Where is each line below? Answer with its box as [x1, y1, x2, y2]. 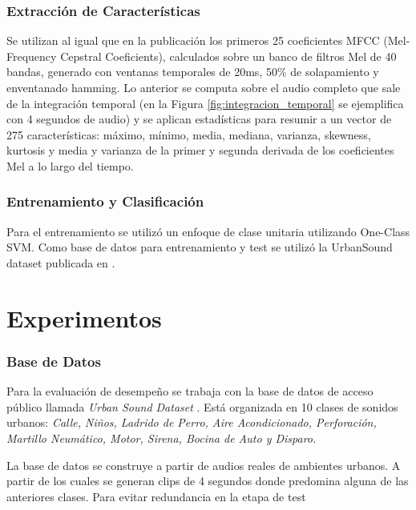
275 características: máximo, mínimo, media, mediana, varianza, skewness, [6, 126, 371, 143]
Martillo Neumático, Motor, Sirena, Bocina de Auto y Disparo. [6, 429, 317, 446]
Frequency [6, 47, 57, 64]
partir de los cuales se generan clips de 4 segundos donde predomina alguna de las [6, 472, 409, 489]
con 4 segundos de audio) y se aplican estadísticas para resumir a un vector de [6, 110, 392, 127]
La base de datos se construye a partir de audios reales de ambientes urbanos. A [6, 456, 401, 473]
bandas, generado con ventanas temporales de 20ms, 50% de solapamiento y [6, 63, 379, 80]
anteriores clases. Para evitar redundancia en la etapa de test [6, 488, 306, 504]
